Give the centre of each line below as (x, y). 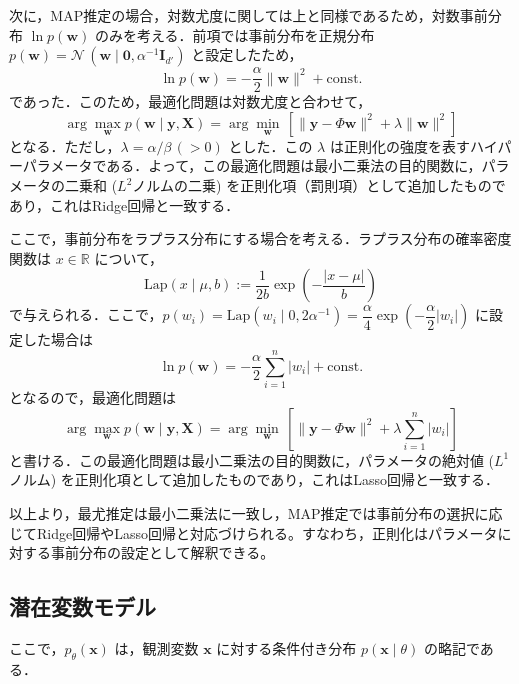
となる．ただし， (65, 145)
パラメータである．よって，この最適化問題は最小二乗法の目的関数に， (252, 165)
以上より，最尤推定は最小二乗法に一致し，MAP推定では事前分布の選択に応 (256, 512)
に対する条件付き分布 (286, 647)
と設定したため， (247, 54)
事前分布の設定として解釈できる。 (162, 552)
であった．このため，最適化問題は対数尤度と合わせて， (190, 101)
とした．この (270, 145)
